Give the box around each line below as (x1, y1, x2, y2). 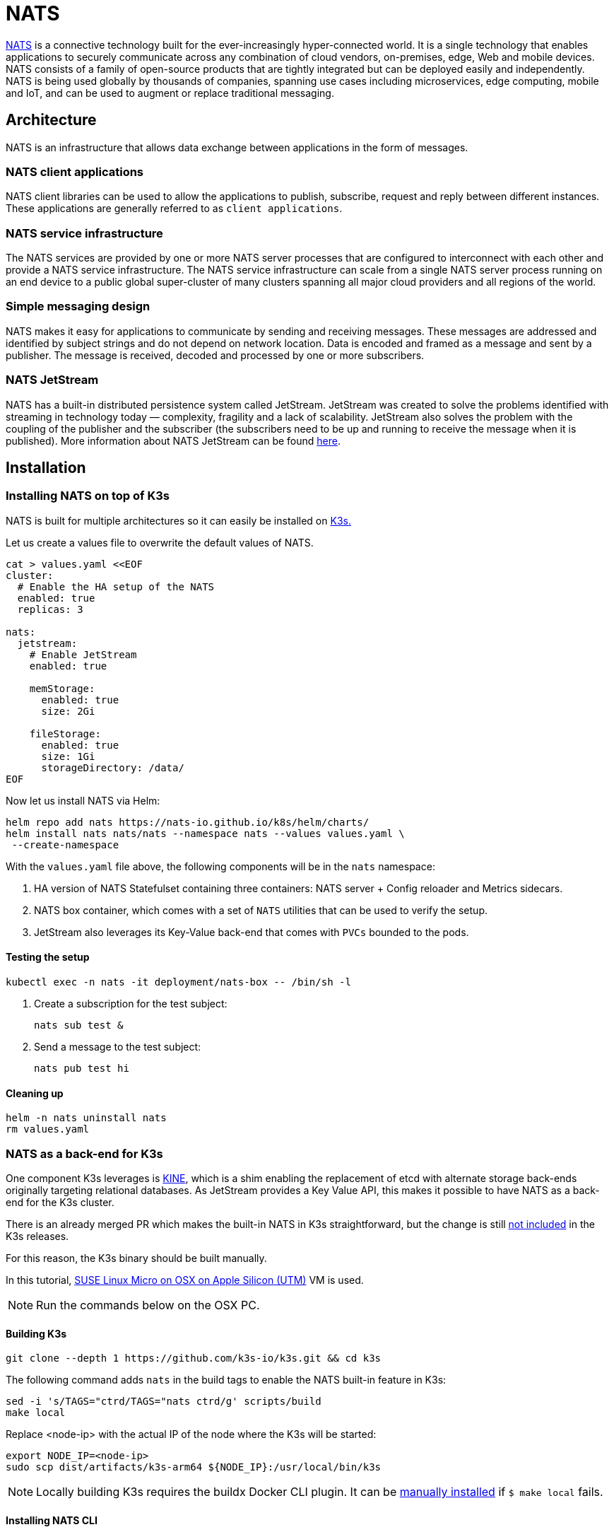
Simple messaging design (6, 299, 150, 314)
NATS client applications (6, 164, 144, 179)
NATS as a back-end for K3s (6, 1146, 163, 1161)
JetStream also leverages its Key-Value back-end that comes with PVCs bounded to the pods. (34, 925, 469, 938)
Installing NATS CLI (6, 1514, 98, 1526)
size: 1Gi (41, 750, 95, 762)
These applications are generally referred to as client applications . (6, 202, 343, 215)
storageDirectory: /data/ (41, 761, 184, 773)
